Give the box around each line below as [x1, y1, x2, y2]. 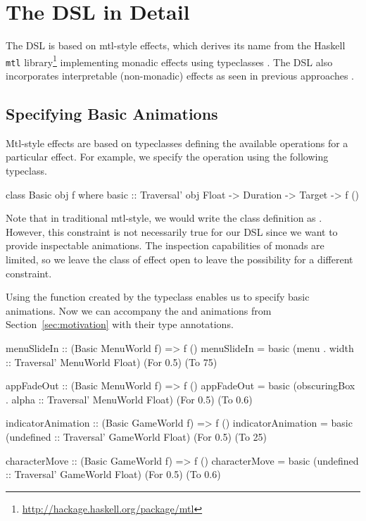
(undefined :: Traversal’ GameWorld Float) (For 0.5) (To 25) [6, 429, 267, 444]
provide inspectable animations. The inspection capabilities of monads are [6, 238, 324, 253]
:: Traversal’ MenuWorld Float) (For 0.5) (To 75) [6, 354, 217, 369]
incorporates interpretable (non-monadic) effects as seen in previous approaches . [6, 68, 354, 83]
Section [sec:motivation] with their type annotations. [6, 317, 234, 332]
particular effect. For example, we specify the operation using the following [6, 149, 329, 164]
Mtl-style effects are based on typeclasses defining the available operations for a [6, 135, 348, 150]
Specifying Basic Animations [6, 103, 218, 125]
